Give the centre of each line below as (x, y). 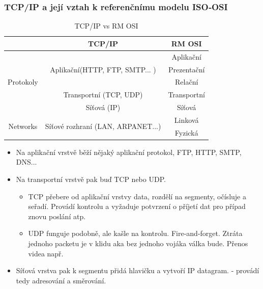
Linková (186, 120)
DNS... (26, 162)
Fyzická (186, 132)
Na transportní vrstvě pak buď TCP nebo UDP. (91, 179)
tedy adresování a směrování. (61, 280)
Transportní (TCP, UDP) (103, 95)
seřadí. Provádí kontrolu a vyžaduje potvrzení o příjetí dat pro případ (137, 206)
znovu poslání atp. (57, 216)
